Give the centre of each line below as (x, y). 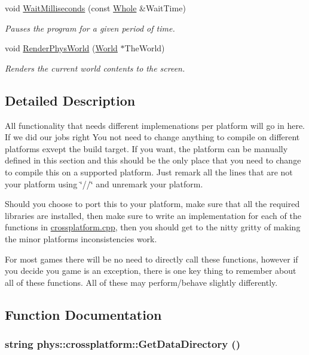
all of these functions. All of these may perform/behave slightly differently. (141, 282)
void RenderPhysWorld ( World (61, 48)
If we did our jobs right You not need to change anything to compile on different (152, 137)
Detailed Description (70, 100)
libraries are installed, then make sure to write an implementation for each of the (153, 215)
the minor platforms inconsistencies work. (81, 238)
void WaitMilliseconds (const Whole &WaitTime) (95, 8)
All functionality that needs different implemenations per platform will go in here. (155, 125)
